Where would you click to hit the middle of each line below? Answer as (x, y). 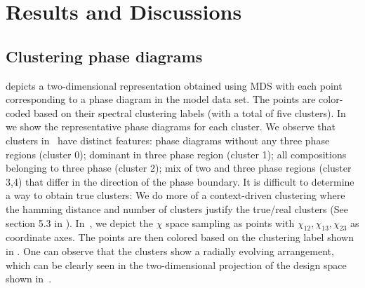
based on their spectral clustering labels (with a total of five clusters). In (190, 112)
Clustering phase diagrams (104, 56)
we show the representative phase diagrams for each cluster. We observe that (171, 126)
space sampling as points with (230, 222)
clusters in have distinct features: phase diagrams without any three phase (168, 140)
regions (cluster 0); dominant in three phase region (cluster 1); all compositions (176, 154)
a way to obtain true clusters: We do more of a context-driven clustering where (175, 195)
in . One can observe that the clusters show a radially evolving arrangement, (170, 251)
